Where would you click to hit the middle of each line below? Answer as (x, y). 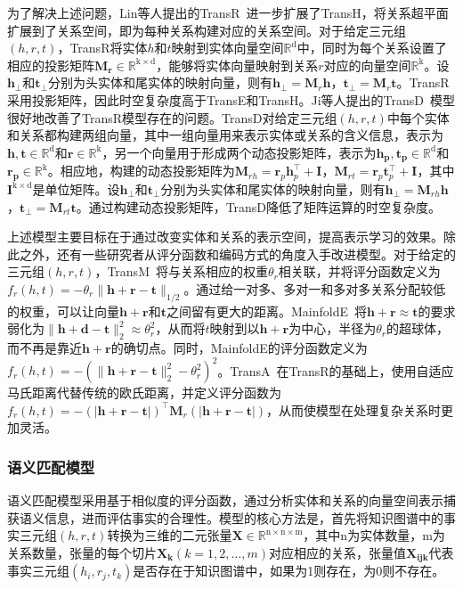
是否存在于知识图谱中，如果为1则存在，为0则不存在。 (289, 571)
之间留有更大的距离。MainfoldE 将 (266, 311)
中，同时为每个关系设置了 (372, 48)
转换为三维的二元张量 (170, 535)
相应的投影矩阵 (51, 65)
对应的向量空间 (367, 65)
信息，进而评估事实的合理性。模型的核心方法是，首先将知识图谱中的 (244, 517)
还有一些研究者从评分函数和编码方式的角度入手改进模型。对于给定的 (256, 254)
